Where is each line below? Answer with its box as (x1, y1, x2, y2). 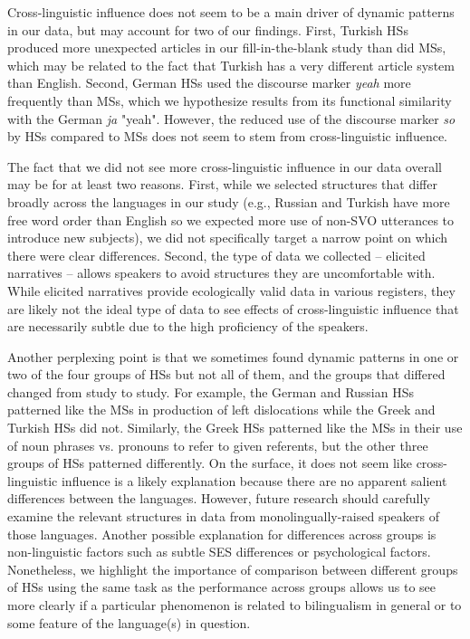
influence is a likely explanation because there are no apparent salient (61, 471, 447, 490)
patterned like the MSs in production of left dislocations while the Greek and (7, 400, 436, 419)
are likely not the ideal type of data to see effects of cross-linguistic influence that (7, 299, 459, 318)
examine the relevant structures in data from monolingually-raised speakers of (7, 507, 440, 526)
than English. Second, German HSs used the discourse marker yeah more (7, 73, 411, 92)
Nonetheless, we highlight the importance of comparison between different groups (7, 559, 458, 578)
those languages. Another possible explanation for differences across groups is (7, 524, 436, 543)
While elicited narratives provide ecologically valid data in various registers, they (7, 281, 456, 300)
